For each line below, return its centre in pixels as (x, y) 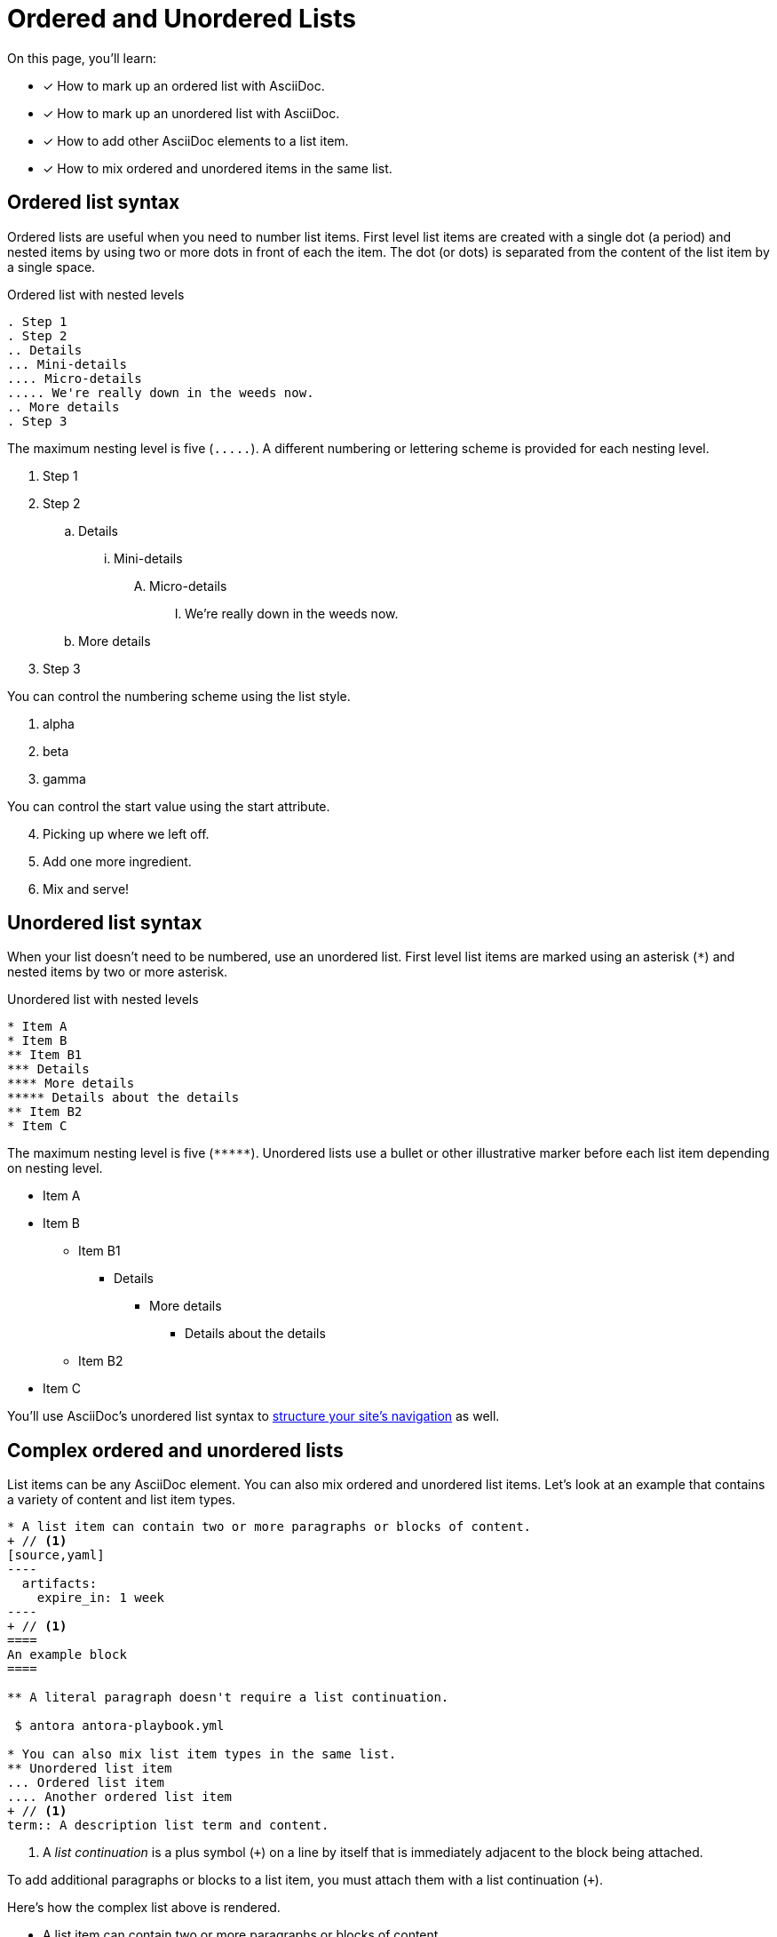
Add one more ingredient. (117, 861)
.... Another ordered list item (119, 1797)
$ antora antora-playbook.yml (119, 1726)
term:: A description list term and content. (168, 1825)
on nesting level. (55, 1168)
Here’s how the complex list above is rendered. (144, 1908)
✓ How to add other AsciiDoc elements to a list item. (196, 140)
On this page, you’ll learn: (82, 58)
